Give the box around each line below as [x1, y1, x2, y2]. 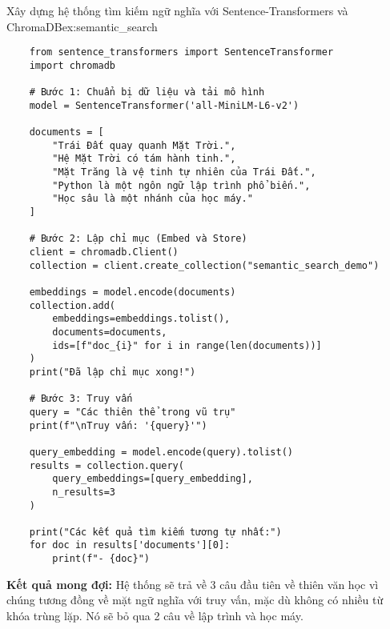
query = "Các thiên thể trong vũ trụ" [29, 406, 236, 418]
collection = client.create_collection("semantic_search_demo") [29, 259, 380, 271]
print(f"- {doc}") [52, 553, 150, 565]
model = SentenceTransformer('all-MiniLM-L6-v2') [29, 99, 300, 111]
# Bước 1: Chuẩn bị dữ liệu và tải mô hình [29, 86, 265, 98]
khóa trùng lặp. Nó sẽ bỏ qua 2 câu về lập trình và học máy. [6, 607, 304, 623]
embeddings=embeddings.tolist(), [52, 313, 231, 325]
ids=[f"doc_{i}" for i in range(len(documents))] [52, 339, 322, 351]
